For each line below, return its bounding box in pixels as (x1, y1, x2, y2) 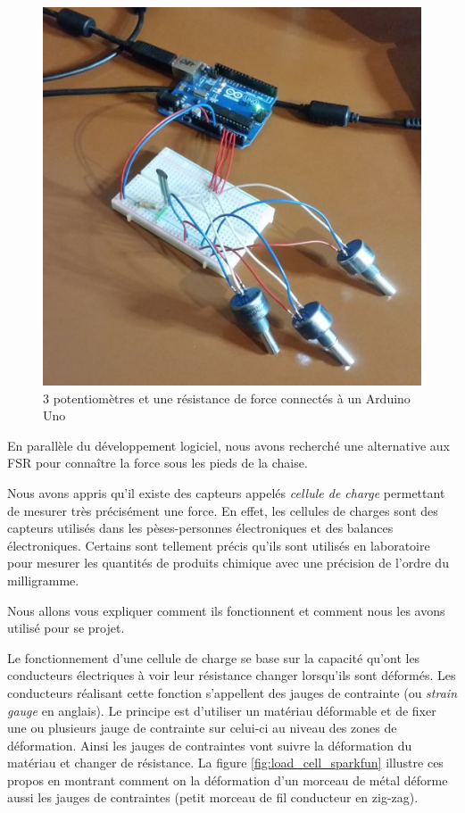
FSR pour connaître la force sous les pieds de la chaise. (7, 453, 308, 472)
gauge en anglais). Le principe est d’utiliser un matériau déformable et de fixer (7, 701, 436, 719)
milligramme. (7, 570, 79, 589)
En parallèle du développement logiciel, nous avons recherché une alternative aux (7, 436, 450, 454)
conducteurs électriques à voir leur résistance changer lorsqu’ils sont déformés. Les (7, 666, 456, 684)
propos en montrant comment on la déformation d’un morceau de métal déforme (7, 770, 448, 789)
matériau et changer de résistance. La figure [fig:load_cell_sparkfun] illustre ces (7, 753, 444, 772)
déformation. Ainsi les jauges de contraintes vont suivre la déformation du (7, 735, 412, 754)
